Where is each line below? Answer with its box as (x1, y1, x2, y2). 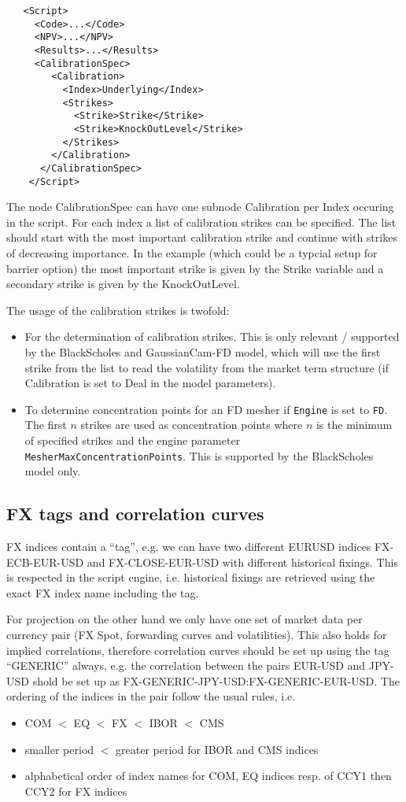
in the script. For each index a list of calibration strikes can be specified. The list (6, 213, 397, 230)
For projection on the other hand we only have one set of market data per (6, 611, 363, 627)
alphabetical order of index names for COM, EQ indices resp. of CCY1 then (24, 767, 392, 784)
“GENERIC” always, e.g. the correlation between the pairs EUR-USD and (6, 657, 366, 674)
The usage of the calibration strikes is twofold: (6, 301, 230, 318)
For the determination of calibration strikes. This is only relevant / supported (24, 328, 400, 345)
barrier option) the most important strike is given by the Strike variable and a (6, 260, 384, 276)
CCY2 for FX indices (24, 782, 127, 799)
